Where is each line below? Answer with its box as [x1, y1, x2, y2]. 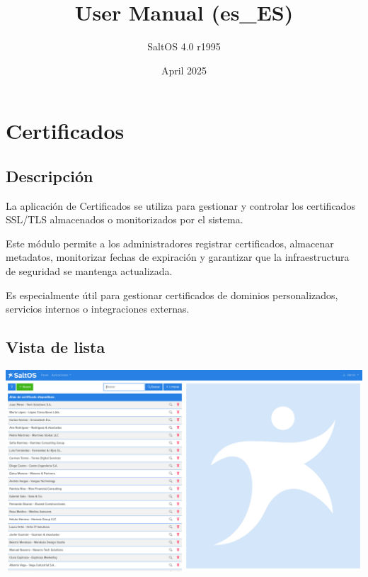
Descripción [6, 164, 93, 186]
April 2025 [161, 62, 207, 77]
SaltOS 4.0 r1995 [147, 39, 221, 54]
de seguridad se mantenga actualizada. [6, 264, 173, 279]
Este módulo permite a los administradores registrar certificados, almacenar [6, 235, 334, 250]
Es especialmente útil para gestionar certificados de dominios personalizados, [6, 287, 338, 302]
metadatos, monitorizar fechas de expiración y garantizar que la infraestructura [6, 250, 350, 264]
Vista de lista [6, 336, 105, 358]
